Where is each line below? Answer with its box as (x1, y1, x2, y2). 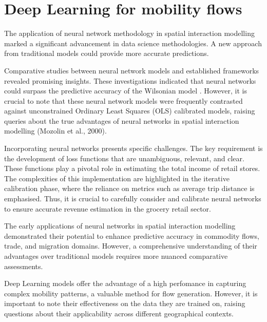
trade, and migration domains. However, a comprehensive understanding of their (4, 240, 257, 251)
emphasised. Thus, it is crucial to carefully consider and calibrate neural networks (4, 193, 261, 204)
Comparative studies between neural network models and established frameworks (4, 65, 259, 75)
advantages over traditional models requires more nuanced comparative (4, 251, 228, 261)
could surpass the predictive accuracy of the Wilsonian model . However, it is (4, 85, 247, 96)
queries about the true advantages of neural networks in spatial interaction (4, 115, 239, 126)
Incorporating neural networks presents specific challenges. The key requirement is (4, 143, 263, 154)
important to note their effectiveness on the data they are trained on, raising (4, 298, 245, 309)
